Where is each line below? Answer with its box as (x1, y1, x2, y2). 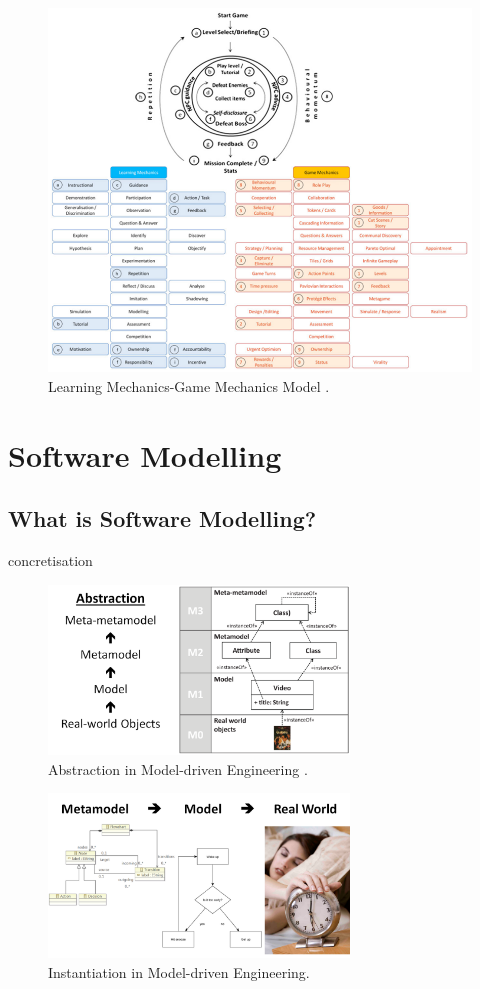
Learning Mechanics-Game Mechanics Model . (48, 375, 330, 396)
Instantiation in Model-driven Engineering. (48, 961, 310, 982)
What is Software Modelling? (8, 503, 317, 534)
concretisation (8, 550, 93, 571)
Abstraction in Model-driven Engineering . (48, 758, 308, 779)
